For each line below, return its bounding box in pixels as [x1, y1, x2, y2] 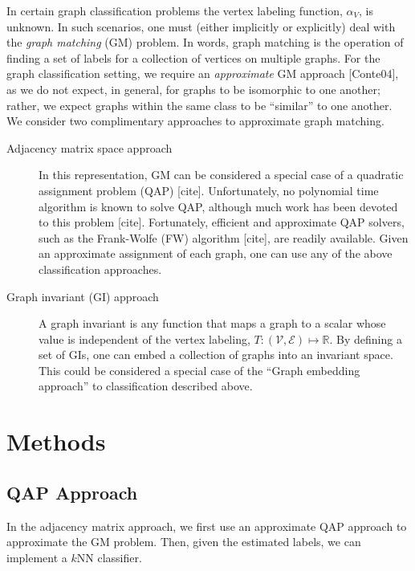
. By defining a [329, 330, 402, 347]
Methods [6, 425, 106, 458]
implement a [6, 549, 67, 565]
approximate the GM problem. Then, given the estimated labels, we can [6, 533, 361, 550]
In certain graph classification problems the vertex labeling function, [6, 2, 343, 18]
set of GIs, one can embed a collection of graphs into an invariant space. [39, 346, 393, 363]
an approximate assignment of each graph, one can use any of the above [39, 245, 393, 262]
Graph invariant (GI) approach [6, 288, 159, 304]
